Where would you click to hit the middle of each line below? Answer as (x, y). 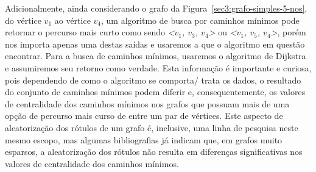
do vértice (23, 20)
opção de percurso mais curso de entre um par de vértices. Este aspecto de (144, 116)
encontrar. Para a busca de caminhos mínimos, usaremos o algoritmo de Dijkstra (156, 56)
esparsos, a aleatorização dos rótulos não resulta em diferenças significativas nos (154, 152)
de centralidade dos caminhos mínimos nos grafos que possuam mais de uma (147, 103)
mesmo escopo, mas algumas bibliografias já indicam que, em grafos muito (144, 139)
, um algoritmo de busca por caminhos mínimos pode (200, 20)
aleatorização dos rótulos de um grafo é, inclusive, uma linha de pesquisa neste (152, 127)
